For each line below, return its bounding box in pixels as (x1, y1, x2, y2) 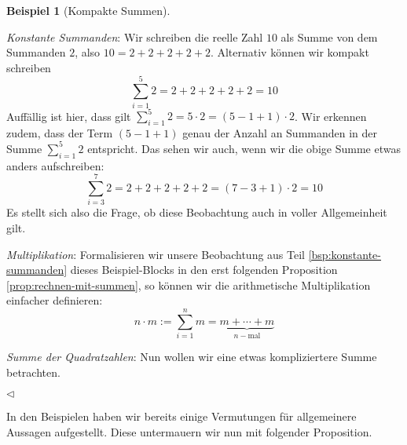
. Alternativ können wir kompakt (210, 44, 369, 60)
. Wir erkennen (295, 108, 367, 123)
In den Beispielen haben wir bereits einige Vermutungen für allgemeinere (6, 408, 357, 425)
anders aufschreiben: (6, 157, 104, 173)
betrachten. (6, 363, 60, 380)
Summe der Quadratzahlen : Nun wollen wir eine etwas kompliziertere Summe (6, 348, 377, 365)
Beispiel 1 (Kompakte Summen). (6, 2, 170, 18)
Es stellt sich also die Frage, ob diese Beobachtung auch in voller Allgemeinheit (6, 204, 387, 221)
